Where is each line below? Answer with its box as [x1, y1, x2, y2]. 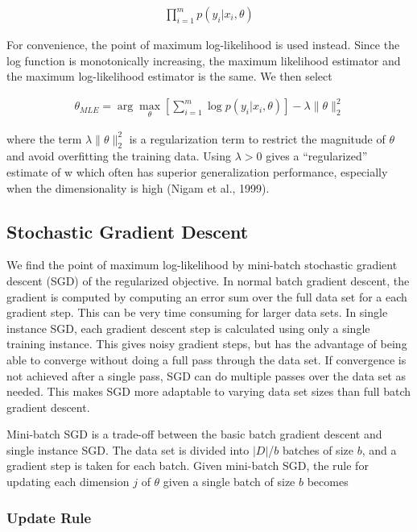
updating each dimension [6, 473, 130, 490]
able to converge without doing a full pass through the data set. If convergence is [6, 351, 407, 368]
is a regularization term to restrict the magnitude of [129, 130, 386, 147]
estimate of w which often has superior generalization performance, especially [6, 163, 388, 180]
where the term [6, 130, 82, 147]
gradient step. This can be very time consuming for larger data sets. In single [6, 304, 388, 321]
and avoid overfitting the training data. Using [6, 148, 232, 164]
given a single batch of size [163, 473, 295, 490]
